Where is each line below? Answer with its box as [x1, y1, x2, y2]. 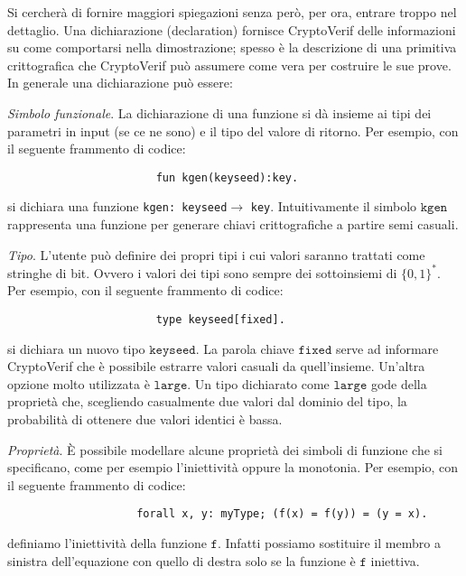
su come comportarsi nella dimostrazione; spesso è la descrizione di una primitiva [7, 38, 457, 57]
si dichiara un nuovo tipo [7, 339, 145, 358]
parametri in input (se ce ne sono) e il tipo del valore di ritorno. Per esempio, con [7, 121, 459, 140]
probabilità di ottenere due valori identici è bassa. [7, 409, 283, 428]
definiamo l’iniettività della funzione [7, 534, 207, 552]
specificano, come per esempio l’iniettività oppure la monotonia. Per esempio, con [7, 458, 459, 477]
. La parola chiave [195, 339, 294, 358]
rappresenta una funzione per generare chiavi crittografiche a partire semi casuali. [7, 215, 459, 234]
